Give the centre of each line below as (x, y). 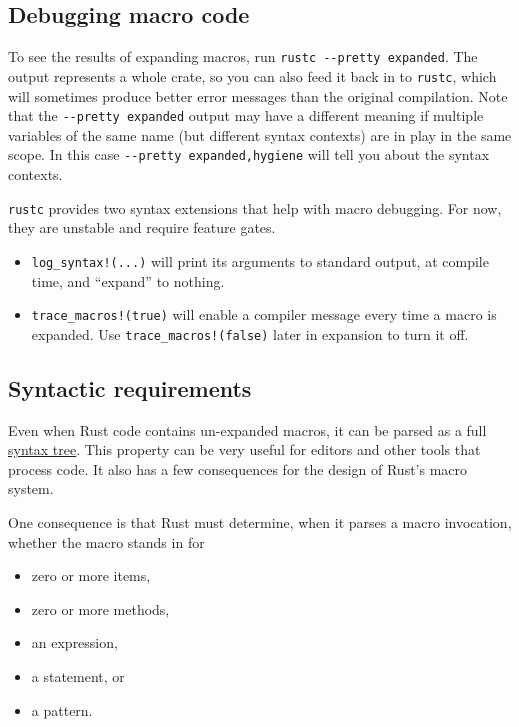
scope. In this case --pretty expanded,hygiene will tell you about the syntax (249, 154)
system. (31, 488)
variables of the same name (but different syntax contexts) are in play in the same (260, 134)
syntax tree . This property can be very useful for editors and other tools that (244, 449)
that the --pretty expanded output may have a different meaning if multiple (246, 115)
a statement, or (78, 675)
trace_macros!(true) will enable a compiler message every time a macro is (264, 314)
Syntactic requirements (130, 387)
